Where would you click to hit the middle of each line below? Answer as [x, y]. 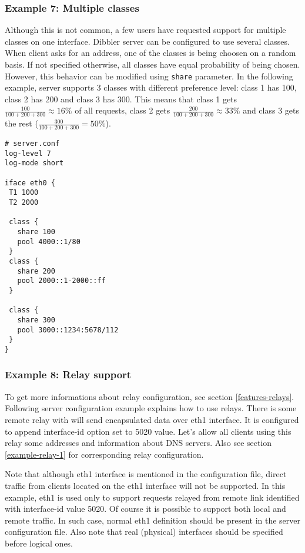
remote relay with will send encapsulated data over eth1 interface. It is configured [152, 419]
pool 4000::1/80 [49, 241]
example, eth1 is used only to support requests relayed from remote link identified [152, 497]
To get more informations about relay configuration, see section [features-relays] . [150, 396]
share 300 [36, 320]
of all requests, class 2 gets [123, 110]
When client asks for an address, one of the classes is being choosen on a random [150, 53]
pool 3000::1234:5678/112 [68, 330]
